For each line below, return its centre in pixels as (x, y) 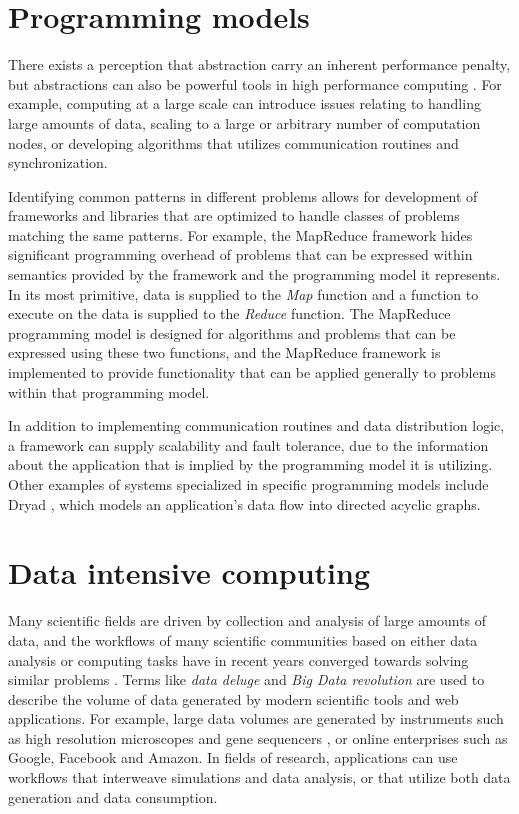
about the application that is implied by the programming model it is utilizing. (250, 464)
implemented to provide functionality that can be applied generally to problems (252, 372)
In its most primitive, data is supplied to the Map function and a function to (243, 293)
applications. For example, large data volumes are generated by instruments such (256, 718)
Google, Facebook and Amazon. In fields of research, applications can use (233, 757)
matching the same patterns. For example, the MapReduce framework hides (240, 234)
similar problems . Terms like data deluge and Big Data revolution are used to (246, 679)
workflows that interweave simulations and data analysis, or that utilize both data (259, 777)
